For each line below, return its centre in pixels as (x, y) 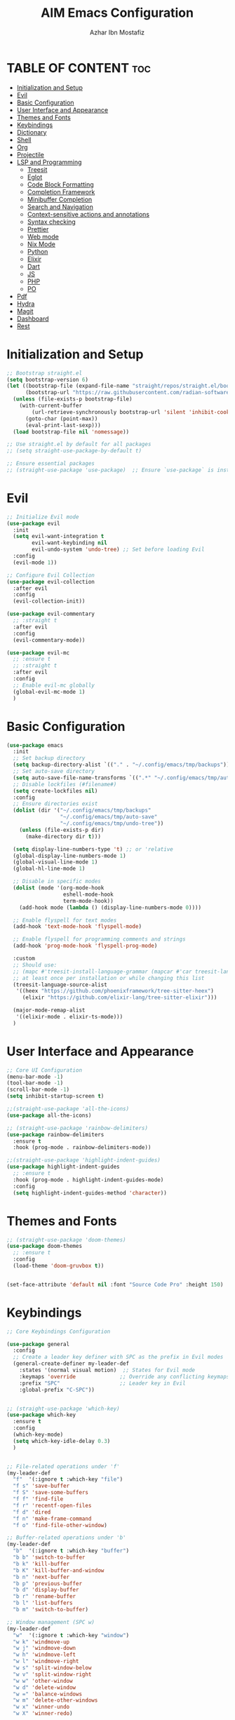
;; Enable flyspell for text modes (65, 920)
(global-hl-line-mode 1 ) (49, 869)
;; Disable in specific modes (57, 882)
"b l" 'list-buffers (43, 1603)
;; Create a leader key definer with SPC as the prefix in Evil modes (118, 1357)
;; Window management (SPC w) (51, 1622)
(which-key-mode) (38, 1435)
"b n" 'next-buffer (41, 1577)
